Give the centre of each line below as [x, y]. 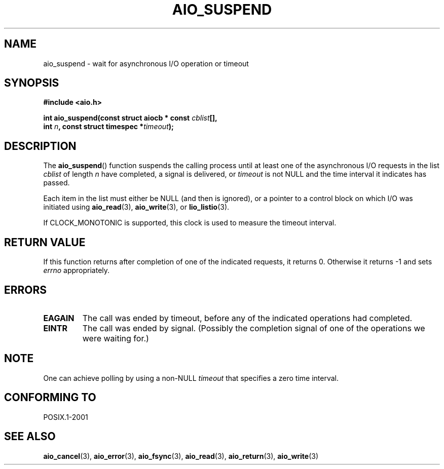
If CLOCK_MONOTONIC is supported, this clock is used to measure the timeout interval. [190, 223]
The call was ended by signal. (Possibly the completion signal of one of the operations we [254, 328]
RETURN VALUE [45, 242]
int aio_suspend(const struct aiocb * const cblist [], [130, 118]
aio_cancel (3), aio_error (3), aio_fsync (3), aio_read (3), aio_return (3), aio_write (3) [181, 456]
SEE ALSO [30, 437]
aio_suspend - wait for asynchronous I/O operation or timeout [146, 63]
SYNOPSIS [32, 83]
